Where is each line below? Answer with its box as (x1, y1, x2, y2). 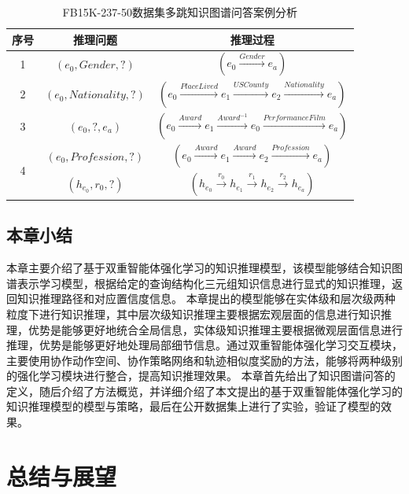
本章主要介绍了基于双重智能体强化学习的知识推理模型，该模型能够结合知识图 (6, 260, 403, 276)
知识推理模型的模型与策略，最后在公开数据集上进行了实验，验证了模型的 (6, 398, 381, 415)
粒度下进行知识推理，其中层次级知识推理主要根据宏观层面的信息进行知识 (6, 305, 381, 322)
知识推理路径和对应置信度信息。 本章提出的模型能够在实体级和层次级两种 (17, 290, 396, 307)
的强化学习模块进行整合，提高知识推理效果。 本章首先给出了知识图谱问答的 (6, 367, 396, 384)
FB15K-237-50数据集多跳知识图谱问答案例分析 (62, 4, 297, 20)
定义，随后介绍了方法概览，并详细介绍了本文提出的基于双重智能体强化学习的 (6, 382, 403, 399)
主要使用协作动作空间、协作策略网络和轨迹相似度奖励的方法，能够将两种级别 (6, 352, 403, 368)
